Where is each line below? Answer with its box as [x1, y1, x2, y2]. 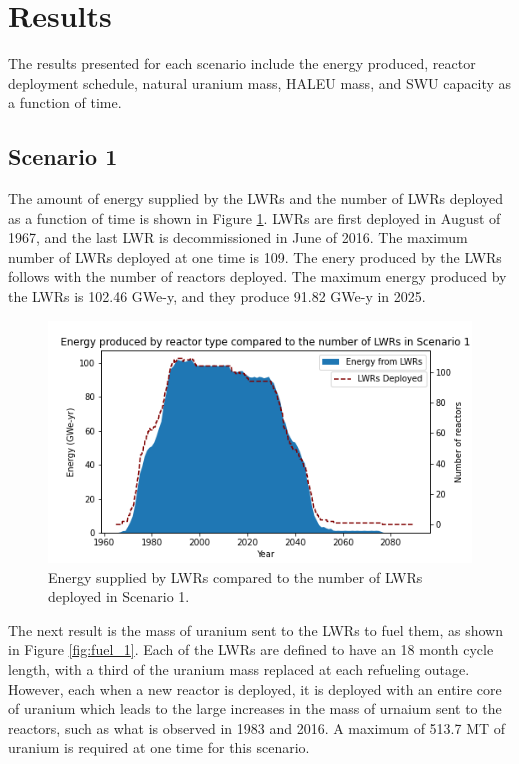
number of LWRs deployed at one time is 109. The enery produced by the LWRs [8, 246, 502, 267]
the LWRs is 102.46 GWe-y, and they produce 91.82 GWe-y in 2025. [8, 286, 426, 307]
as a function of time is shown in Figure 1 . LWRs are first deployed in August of [8, 207, 501, 228]
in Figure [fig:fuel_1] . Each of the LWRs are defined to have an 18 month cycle [8, 639, 494, 660]
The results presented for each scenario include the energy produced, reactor [8, 53, 476, 74]
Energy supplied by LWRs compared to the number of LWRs [48, 566, 423, 587]
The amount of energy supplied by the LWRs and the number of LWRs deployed [8, 188, 504, 209]
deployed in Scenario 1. [48, 586, 190, 607]
